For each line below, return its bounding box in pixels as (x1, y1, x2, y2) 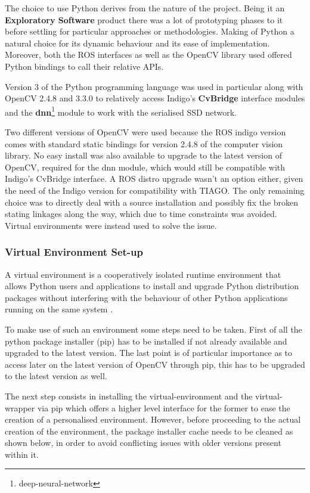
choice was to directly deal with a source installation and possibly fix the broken (5, 196, 299, 208)
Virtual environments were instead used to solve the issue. (5, 219, 217, 231)
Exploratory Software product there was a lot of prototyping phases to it (5, 13, 283, 26)
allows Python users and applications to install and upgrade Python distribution (5, 280, 299, 292)
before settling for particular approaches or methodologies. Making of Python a (5, 25, 294, 38)
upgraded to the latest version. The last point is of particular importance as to (5, 346, 293, 359)
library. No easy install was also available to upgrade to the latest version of (5, 149, 282, 162)
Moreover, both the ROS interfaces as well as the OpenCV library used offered (5, 48, 292, 61)
